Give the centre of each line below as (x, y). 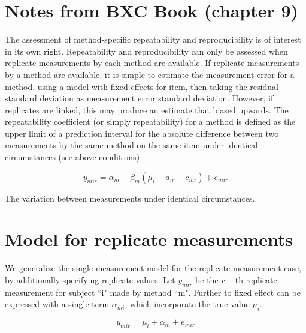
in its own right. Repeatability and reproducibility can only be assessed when (146, 51)
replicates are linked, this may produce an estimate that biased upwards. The (147, 109)
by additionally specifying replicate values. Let (90, 279)
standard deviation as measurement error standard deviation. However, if (139, 98)
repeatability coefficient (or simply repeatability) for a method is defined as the (150, 121)
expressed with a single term (57, 304)
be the (207, 279)
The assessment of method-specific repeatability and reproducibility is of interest (153, 39)
